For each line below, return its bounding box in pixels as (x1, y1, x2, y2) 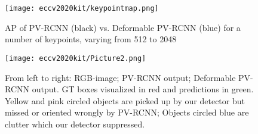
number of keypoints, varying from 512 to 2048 (5, 33, 177, 45)
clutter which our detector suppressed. (5, 117, 145, 130)
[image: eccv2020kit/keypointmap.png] (5, 4, 159, 13)
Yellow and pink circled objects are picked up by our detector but (5, 94, 245, 107)
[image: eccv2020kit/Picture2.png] (5, 54, 146, 63)
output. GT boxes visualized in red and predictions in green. (32, 83, 254, 95)
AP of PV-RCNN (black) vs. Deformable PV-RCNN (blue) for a (5, 21, 241, 33)
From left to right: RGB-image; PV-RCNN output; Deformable (5, 71, 236, 83)
